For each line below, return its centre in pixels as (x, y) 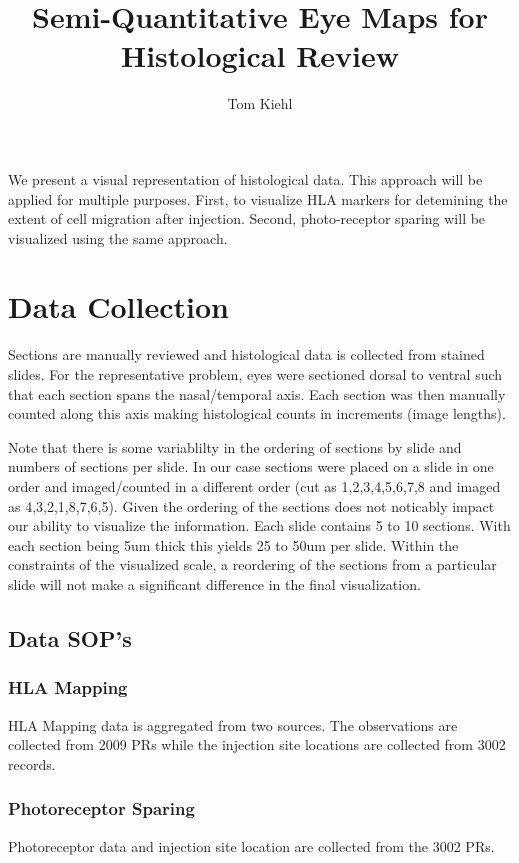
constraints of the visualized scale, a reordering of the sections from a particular (252, 564)
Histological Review (259, 55)
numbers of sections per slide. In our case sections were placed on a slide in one (251, 466)
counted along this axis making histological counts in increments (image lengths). (257, 413)
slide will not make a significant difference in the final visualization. (214, 583)
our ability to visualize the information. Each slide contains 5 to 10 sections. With (259, 525)
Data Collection (118, 306)
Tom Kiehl (260, 103)
